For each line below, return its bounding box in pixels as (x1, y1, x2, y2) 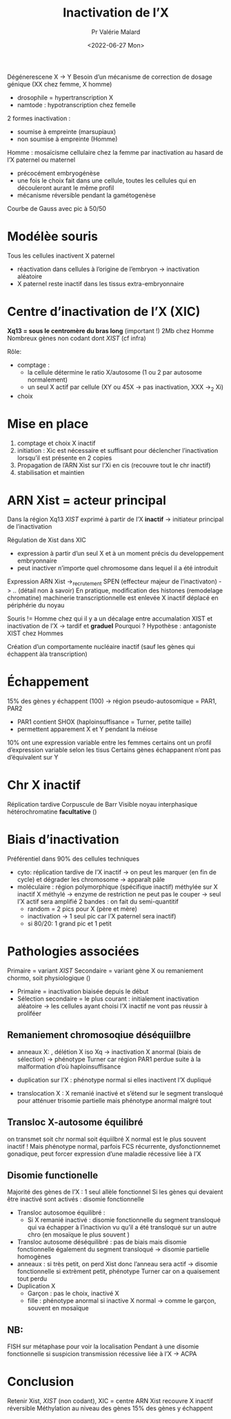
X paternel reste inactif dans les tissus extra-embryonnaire (17, 279, 185, 288)
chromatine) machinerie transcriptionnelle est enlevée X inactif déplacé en (7, 594, 219, 602)
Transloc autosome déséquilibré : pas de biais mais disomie (17, 1238, 188, 1246)
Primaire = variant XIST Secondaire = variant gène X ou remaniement (7, 966, 203, 975)
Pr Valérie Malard (91, 28, 141, 36)
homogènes (17, 1252, 52, 1261)
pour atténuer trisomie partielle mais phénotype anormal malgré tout (17, 1096, 212, 1105)
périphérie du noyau (7, 601, 65, 610)
